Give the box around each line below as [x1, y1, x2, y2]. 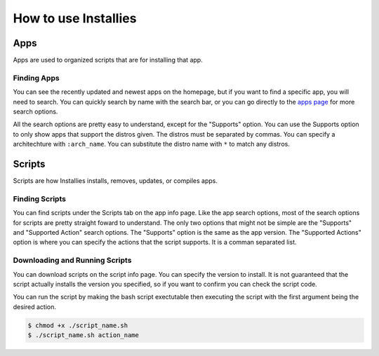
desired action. [13, 302, 56, 311]
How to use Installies [13, 11, 137, 26]
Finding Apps [13, 73, 60, 83]
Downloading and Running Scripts [13, 256, 132, 266]
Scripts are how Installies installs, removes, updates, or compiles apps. [13, 177, 218, 185]
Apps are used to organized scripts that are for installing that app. [13, 56, 203, 64]
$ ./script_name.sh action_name [27, 331, 140, 339]
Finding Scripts [13, 193, 67, 203]
